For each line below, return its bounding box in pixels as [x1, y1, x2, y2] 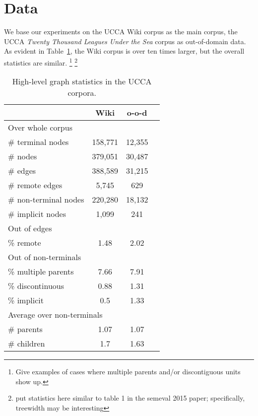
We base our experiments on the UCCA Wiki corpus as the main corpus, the [4, 26, 238, 37]
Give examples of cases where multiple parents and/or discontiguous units [15, 366, 241, 377]
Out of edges [8, 222, 52, 234]
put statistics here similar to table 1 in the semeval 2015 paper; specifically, [15, 393, 245, 403]
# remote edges [8, 179, 63, 191]
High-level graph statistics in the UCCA [12, 75, 152, 87]
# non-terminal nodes [8, 194, 84, 206]
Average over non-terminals [8, 309, 103, 321]
